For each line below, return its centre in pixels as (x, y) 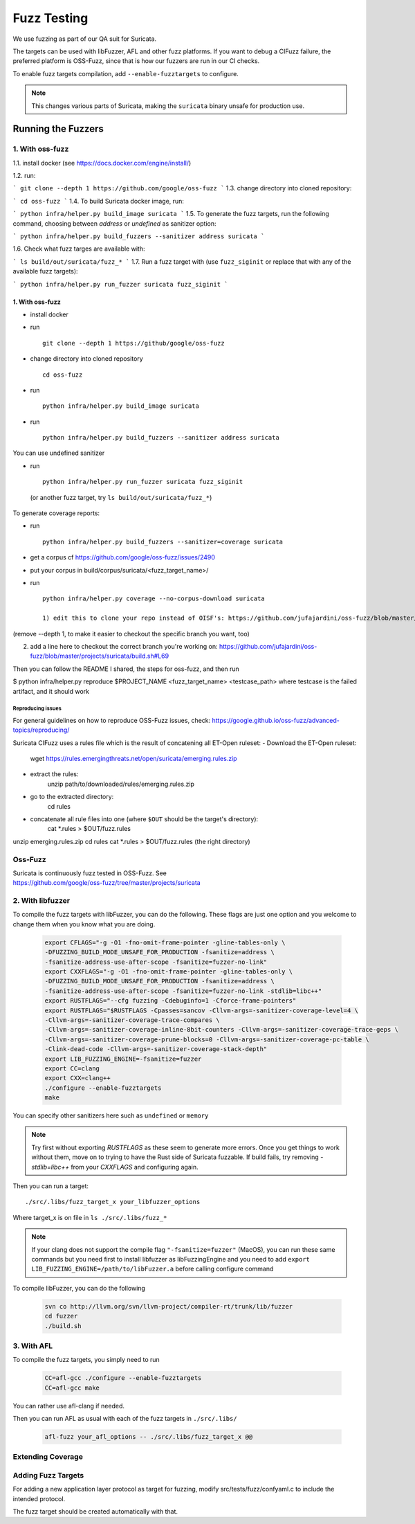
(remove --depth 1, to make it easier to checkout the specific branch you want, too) (131, 634)
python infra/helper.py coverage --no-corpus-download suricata (154, 599)
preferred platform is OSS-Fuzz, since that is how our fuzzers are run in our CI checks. (136, 61)
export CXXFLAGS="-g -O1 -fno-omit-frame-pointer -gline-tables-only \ (169, 972)
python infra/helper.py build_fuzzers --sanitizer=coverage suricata (163, 541)
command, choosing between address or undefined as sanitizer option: (114, 223)
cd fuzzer (61, 1316)
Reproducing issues (37, 709)
